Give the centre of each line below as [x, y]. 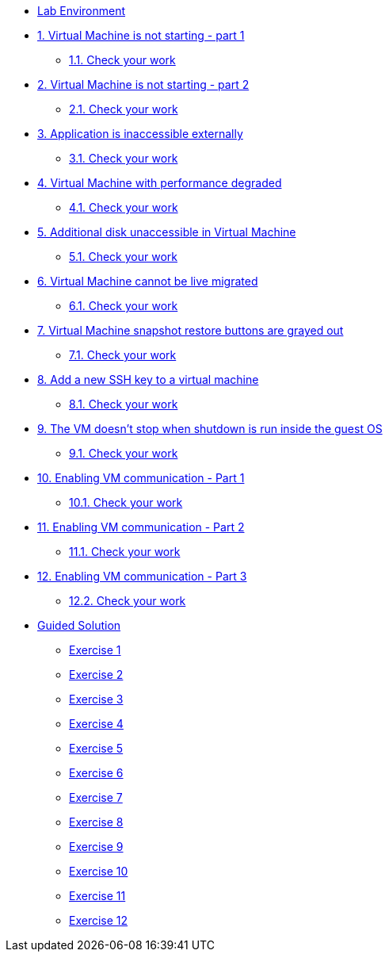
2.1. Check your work [124, 109]
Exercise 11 [97, 896]
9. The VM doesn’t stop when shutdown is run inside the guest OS [210, 429]
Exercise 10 [99, 871]
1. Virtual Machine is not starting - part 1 [141, 35]
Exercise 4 [96, 724]
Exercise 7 [96, 797]
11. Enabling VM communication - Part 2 [141, 527]
